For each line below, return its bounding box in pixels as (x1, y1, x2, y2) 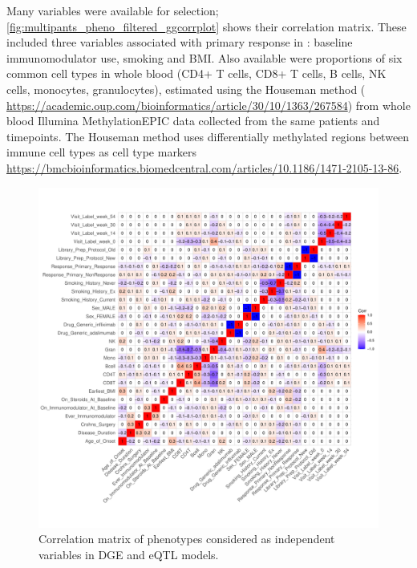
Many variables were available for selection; (6, 2, 219, 18)
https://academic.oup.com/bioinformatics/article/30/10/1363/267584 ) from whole (6, 96, 411, 113)
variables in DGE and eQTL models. (38, 546, 219, 562)
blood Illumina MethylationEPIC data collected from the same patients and (6, 112, 380, 129)
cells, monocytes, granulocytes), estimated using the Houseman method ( (6, 80, 366, 97)
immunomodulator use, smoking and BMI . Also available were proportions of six (6, 49, 403, 66)
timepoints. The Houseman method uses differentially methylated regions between (6, 128, 410, 144)
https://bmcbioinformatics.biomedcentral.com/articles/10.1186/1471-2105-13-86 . (6, 159, 403, 176)
